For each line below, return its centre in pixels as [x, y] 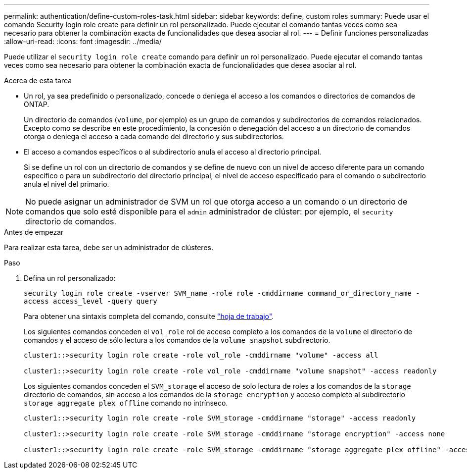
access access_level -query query [91, 301]
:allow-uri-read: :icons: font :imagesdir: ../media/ [83, 41]
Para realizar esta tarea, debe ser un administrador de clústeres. [109, 247]
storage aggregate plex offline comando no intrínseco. [126, 403]
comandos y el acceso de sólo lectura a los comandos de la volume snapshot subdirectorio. [177, 340]
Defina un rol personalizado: [70, 278]
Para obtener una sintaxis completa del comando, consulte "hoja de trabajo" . [149, 316]
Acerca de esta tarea [38, 80]
